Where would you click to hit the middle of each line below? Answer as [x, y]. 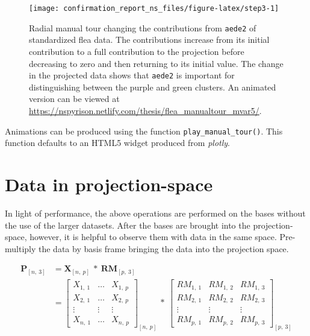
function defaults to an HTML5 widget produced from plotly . [118, 143]
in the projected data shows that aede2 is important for [132, 75]
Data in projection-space [109, 184]
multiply [20, 248]
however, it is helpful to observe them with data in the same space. [153, 237]
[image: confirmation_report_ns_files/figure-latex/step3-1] [154, 8]
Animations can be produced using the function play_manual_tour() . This [144, 131]
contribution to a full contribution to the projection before [137, 51]
